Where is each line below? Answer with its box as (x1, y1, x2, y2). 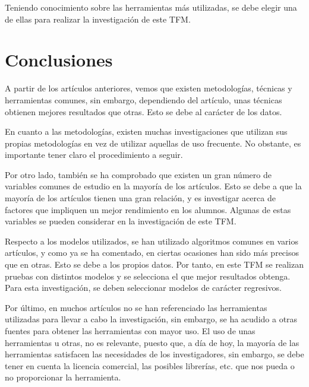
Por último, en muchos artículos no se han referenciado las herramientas (5, 301, 267, 313)
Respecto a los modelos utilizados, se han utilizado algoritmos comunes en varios (5, 234, 298, 247)
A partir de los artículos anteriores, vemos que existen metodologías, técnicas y (5, 82, 292, 94)
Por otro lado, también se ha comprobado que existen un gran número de (5, 168, 272, 180)
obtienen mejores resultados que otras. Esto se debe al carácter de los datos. (5, 105, 282, 118)
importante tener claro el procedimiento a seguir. (5, 148, 183, 161)
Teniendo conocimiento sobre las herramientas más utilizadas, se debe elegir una (5, 1, 297, 13)
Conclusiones (5, 47, 113, 72)
